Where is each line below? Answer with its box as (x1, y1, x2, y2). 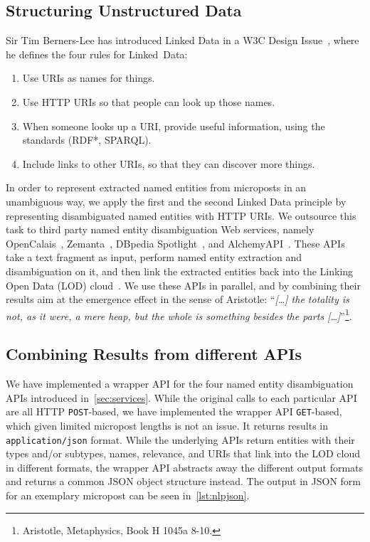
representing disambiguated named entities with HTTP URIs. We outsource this (6, 208, 356, 223)
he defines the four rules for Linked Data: (6, 46, 188, 61)
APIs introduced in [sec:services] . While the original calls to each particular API (6, 390, 357, 405)
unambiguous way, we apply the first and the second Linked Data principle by (6, 193, 347, 208)
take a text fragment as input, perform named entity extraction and (6, 250, 302, 265)
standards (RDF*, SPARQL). (22, 132, 152, 147)
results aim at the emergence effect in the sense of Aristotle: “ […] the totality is (6, 292, 349, 307)
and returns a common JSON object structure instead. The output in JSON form (6, 474, 361, 489)
